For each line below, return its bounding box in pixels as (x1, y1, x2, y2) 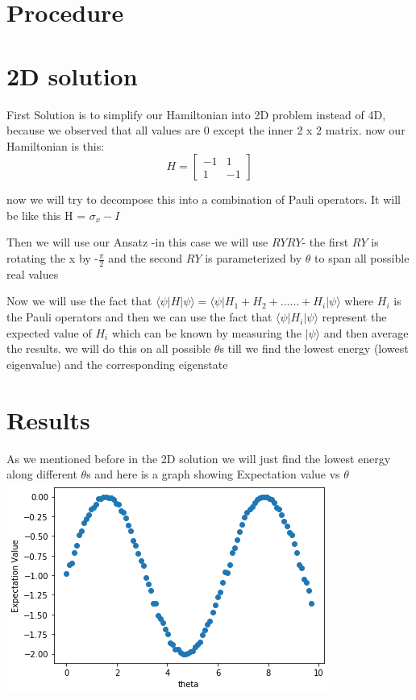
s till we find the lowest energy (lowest (219, 340, 409, 357)
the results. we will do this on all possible (6, 340, 211, 357)
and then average (323, 324, 409, 341)
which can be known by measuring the (111, 324, 302, 341)
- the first (302, 234, 349, 251)
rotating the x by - (6, 250, 98, 267)
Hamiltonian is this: (6, 137, 105, 154)
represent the (322, 309, 387, 325)
